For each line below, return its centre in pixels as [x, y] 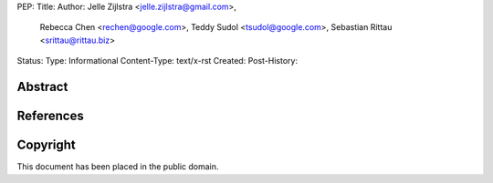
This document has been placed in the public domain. [118, 167]
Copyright [47, 145]
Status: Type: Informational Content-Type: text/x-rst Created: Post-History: [157, 61]
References [50, 116]
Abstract [42, 86]
